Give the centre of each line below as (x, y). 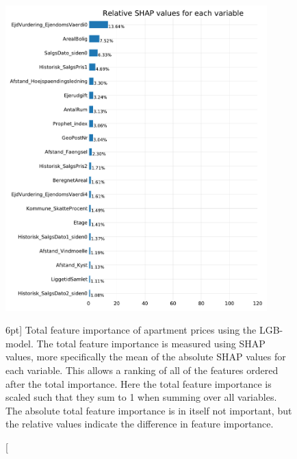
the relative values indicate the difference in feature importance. (140, 424)
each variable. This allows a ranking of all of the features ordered (142, 370)
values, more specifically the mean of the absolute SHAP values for (146, 357)
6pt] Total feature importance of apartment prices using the (131, 330)
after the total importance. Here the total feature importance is (139, 383)
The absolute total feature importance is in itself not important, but (149, 410)
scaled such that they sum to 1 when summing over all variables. (141, 397)
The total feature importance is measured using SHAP (151, 343)
